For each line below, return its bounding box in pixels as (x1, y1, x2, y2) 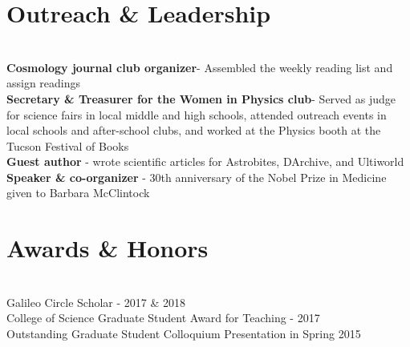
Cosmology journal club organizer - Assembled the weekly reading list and (6, 59, 393, 75)
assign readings (6, 75, 81, 91)
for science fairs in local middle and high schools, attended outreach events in (6, 106, 387, 123)
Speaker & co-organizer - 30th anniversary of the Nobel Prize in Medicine (6, 168, 387, 185)
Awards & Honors (6, 232, 209, 264)
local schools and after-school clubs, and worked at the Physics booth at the (6, 122, 381, 139)
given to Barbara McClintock (6, 184, 150, 201)
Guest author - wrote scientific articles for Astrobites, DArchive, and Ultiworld (6, 153, 404, 170)
